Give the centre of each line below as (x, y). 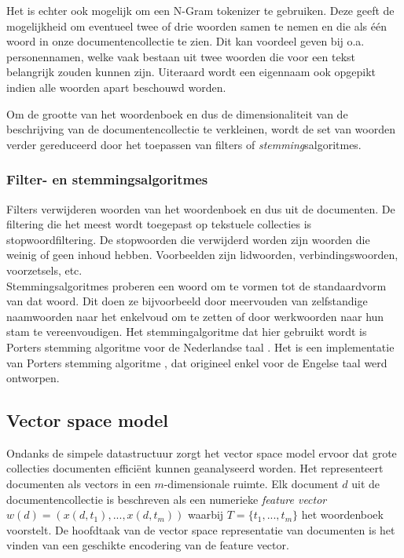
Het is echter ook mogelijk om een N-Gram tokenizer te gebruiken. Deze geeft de (200, 10)
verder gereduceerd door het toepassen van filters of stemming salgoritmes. (184, 144)
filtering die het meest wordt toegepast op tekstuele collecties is (159, 224)
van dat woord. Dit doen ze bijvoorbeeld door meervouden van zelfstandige (187, 301)
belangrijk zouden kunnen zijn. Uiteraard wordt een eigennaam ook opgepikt (191, 72)
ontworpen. (33, 378)
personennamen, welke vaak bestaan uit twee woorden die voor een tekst (181, 56)
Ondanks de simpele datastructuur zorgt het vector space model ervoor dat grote (202, 452)
